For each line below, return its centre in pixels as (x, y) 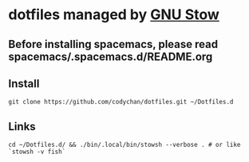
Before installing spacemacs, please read (113, 44)
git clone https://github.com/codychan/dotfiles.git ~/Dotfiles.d (121, 102)
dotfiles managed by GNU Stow (114, 15)
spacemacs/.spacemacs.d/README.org (111, 56)
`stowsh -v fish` (37, 152)
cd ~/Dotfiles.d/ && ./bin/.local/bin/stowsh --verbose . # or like (125, 145)
